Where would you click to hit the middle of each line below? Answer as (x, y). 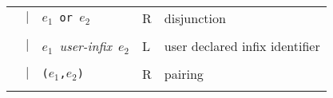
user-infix (85, 46)
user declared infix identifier (242, 46)
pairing (184, 74)
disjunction (195, 18)
